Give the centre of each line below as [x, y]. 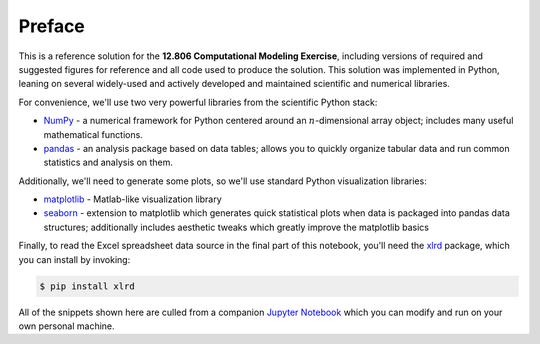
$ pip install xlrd [87, 286]
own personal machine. [66, 326]
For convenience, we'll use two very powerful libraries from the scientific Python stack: [198, 102]
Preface [51, 26]
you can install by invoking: [74, 259]
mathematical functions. [93, 134]
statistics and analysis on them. [108, 162]
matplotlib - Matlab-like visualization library [132, 199]
